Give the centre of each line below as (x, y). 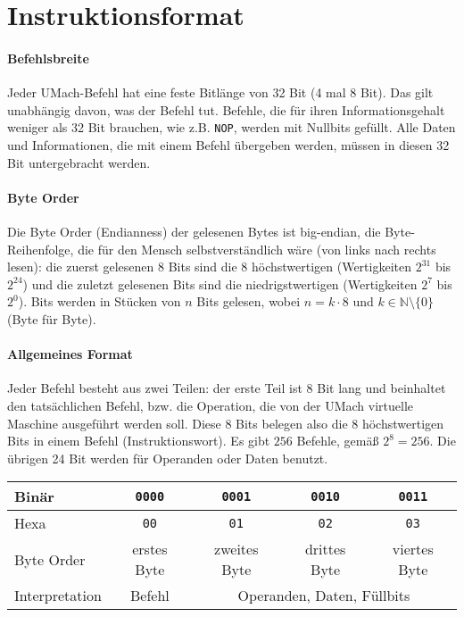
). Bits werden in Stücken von (99, 301)
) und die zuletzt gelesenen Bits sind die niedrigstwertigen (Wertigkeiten (220, 283)
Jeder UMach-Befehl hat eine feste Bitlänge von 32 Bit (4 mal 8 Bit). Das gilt (220, 92)
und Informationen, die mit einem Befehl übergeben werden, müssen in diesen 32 (228, 145)
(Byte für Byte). (52, 318)
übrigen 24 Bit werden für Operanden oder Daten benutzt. (168, 458)
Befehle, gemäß (338, 441)
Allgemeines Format (70, 354)
